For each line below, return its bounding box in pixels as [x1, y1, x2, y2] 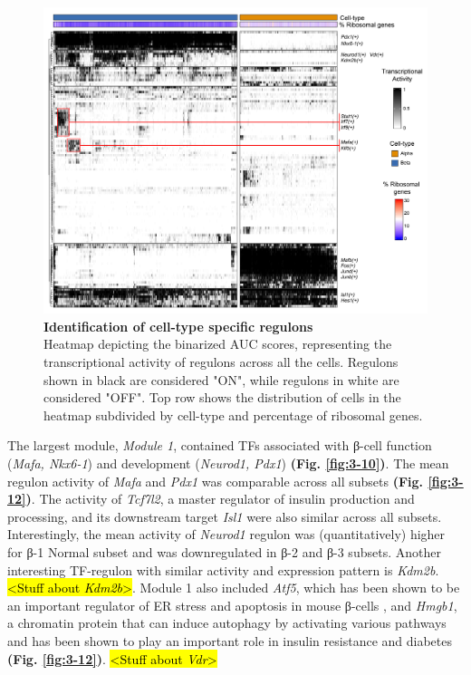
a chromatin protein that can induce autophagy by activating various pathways [7, 613, 447, 632]
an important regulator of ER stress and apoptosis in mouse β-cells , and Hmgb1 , [7, 595, 457, 614]
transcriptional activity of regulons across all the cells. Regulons [43, 352, 399, 371]
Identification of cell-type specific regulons [43, 316, 313, 335]
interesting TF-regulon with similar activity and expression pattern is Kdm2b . [7, 560, 439, 579]
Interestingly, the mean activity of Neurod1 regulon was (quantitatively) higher [7, 525, 446, 544]
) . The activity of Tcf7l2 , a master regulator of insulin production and [25, 489, 415, 508]
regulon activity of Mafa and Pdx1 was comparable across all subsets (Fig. [7, 471, 424, 490]
